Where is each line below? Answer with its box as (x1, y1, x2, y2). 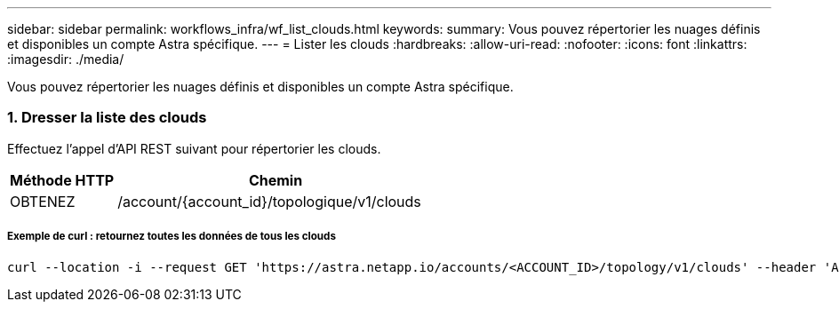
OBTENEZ (10, 192, 76, 210)
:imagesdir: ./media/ (7, 51, 124, 67)
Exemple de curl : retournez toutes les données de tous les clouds (7, 230, 336, 243)
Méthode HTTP (10, 170, 115, 189)
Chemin (248, 170, 303, 189)
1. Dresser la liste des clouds (7, 108, 207, 127)
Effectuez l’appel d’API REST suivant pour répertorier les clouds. (7, 140, 381, 156)
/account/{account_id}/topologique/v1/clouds (117, 192, 421, 210)
